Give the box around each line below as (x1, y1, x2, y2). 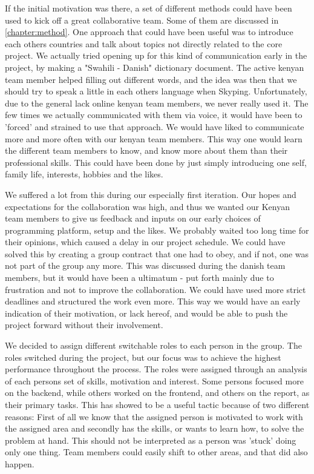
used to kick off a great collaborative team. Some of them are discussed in (5, 13, 279, 26)
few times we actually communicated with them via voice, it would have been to (5, 108, 303, 121)
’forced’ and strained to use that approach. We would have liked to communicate (5, 120, 304, 133)
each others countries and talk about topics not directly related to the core (5, 37, 283, 50)
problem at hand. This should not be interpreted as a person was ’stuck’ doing (5, 433, 296, 446)
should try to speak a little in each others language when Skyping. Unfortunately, (5, 85, 307, 97)
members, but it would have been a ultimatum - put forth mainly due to (5, 271, 274, 284)
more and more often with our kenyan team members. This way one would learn (5, 132, 303, 145)
